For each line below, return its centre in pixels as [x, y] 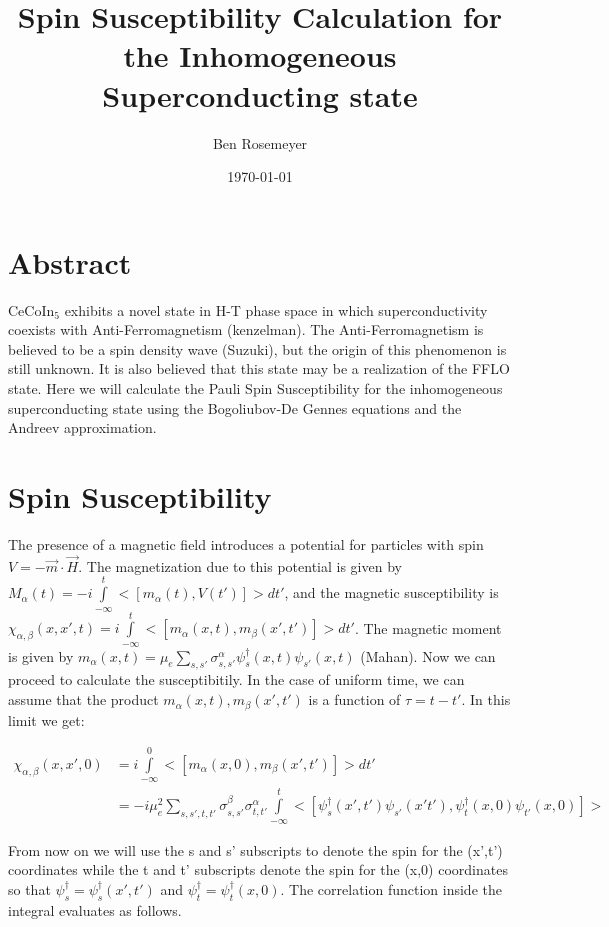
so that [29, 888]
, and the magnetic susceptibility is [391, 592]
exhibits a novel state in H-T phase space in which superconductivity [276, 309]
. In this [486, 699]
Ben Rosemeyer [260, 142]
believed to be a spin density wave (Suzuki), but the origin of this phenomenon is [257, 348]
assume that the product [83, 699]
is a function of [354, 699]
